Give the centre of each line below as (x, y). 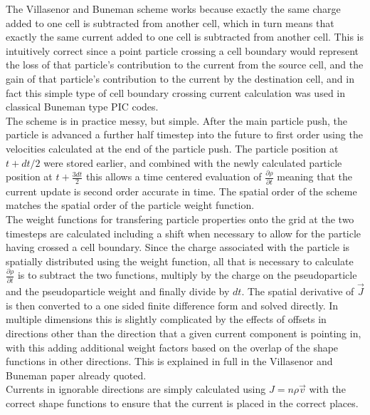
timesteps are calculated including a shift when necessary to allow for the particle (184, 233)
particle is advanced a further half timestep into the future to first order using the (184, 134)
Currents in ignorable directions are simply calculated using (136, 389)
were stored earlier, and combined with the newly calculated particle (193, 162)
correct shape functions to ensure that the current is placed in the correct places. (182, 403)
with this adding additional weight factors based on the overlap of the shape (172, 347)
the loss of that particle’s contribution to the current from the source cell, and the (185, 65)
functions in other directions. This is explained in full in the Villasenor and (169, 361)
